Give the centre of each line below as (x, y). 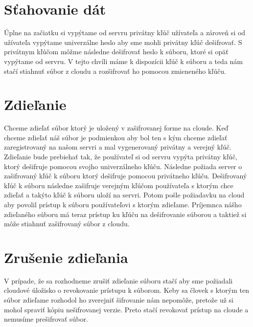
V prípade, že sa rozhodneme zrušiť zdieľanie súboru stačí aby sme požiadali (118, 280)
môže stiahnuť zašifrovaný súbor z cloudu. (67, 224)
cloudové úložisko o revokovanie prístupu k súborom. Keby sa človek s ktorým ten (127, 290)
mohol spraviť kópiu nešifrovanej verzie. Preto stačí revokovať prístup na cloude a (126, 309)
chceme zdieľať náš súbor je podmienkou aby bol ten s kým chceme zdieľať (116, 137)
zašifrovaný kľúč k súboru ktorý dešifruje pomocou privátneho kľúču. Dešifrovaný (126, 176)
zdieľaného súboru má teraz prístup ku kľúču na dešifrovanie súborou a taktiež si (125, 214)
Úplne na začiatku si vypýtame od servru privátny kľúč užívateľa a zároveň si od (125, 33)
